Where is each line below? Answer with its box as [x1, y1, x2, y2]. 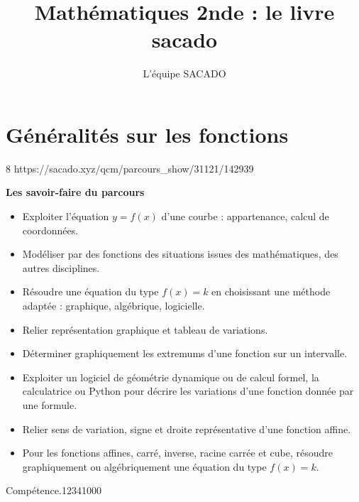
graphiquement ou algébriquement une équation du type [22, 459, 267, 474]
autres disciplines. [22, 260, 100, 275]
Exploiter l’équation [22, 209, 109, 224]
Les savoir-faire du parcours [6, 185, 145, 200]
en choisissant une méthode [211, 284, 331, 299]
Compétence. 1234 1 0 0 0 [6, 483, 101, 498]
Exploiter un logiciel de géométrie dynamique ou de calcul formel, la [22, 369, 319, 384]
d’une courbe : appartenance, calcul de [161, 209, 329, 224]
